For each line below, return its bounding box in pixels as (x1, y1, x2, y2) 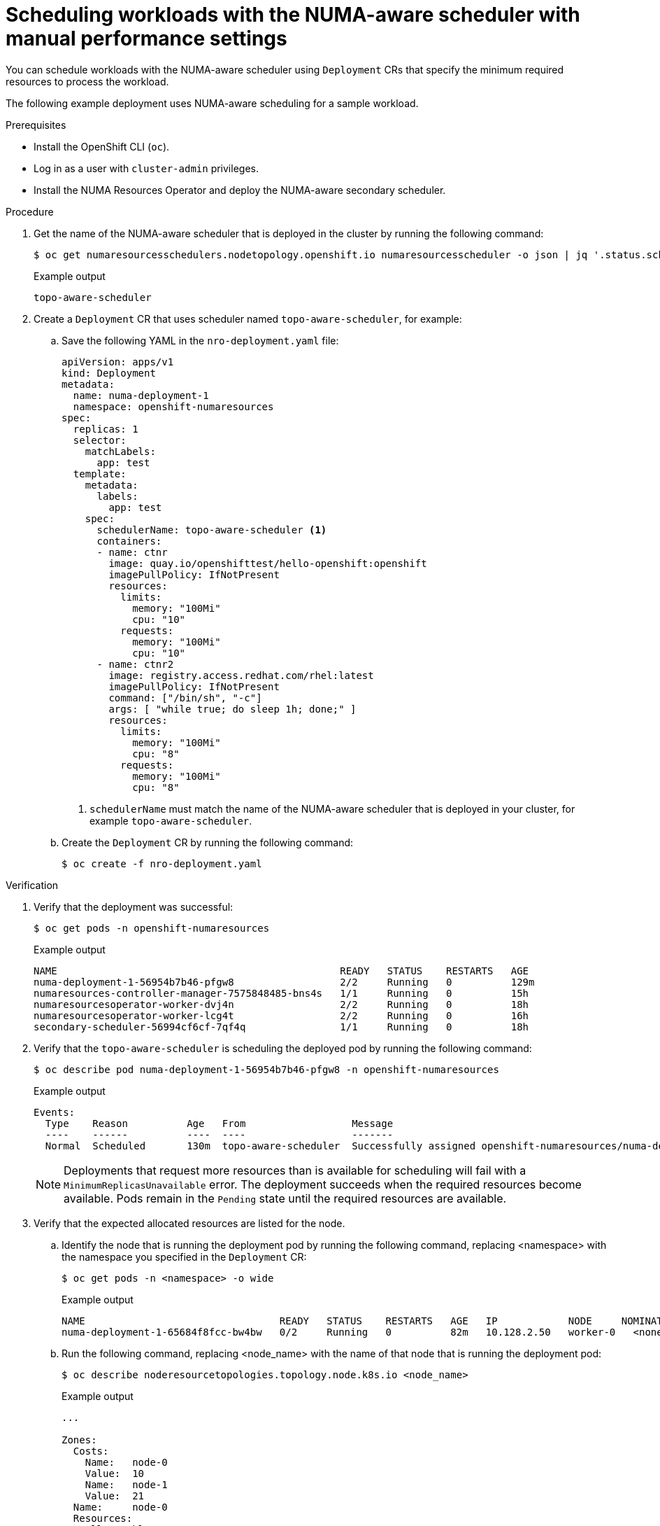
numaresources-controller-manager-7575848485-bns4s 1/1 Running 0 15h (34, 987, 529, 999)
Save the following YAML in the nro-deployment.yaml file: (62, 334, 339, 346)
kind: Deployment (62, 367, 156, 379)
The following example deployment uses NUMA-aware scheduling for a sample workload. (6, 97, 419, 109)
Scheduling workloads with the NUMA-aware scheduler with (6, 3, 580, 27)
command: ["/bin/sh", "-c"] (108, 692, 262, 703)
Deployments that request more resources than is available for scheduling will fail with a (64, 1163, 526, 1177)
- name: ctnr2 (96, 658, 174, 670)
